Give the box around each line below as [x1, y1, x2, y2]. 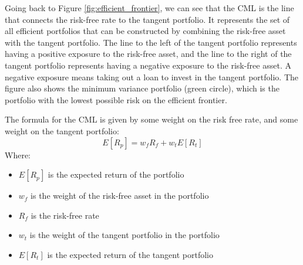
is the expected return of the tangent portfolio [47, 248, 213, 260]
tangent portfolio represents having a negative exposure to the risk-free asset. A [5, 59, 291, 71]
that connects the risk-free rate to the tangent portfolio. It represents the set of [5, 13, 290, 25]
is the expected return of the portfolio [48, 168, 184, 181]
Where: [5, 148, 31, 161]
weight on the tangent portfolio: [5, 124, 119, 137]
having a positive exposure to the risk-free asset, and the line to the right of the [5, 47, 292, 60]
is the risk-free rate [31, 209, 99, 221]
